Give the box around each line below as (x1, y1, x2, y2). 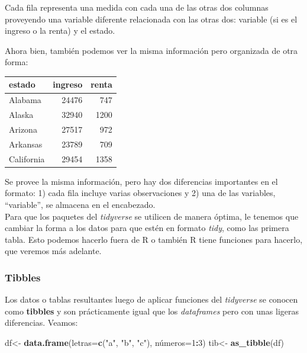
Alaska (9, 108, 34, 121)
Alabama (9, 94, 41, 106)
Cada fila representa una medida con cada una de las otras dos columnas (5, 1, 269, 13)
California (9, 152, 45, 165)
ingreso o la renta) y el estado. (5, 24, 115, 37)
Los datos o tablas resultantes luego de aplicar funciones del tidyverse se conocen (5, 293, 298, 306)
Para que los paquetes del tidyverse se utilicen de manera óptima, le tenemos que (5, 210, 299, 222)
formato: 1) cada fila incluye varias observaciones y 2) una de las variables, (5, 187, 276, 199)
